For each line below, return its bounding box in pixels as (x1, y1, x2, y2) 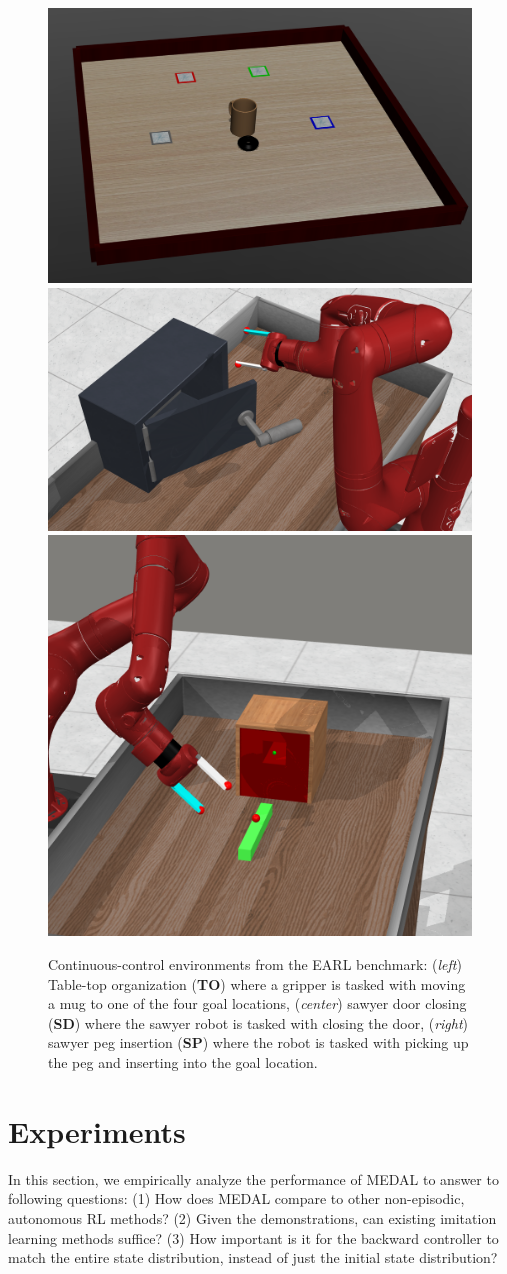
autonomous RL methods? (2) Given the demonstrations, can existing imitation (8, 1207, 497, 1228)
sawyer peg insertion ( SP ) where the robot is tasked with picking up (48, 1032, 469, 1053)
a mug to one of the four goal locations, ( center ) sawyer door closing (48, 993, 467, 1014)
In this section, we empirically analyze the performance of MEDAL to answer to (8, 1168, 499, 1189)
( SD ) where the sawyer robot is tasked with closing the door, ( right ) (48, 1012, 469, 1033)
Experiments (8, 1110, 186, 1151)
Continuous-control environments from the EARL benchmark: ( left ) (48, 954, 462, 975)
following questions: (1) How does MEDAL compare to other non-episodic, (8, 1188, 465, 1209)
